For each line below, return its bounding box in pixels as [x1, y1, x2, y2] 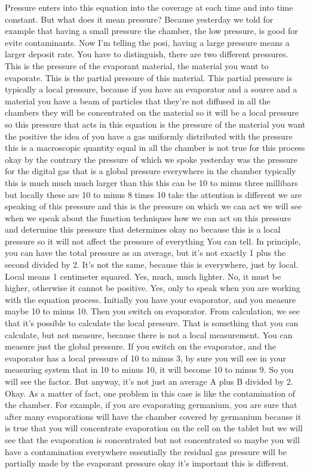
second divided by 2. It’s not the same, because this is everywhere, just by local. [5, 258, 299, 271]
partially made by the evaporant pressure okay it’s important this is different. [5, 457, 289, 469]
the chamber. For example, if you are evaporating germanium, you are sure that [5, 398, 297, 411]
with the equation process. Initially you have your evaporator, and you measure [5, 293, 296, 305]
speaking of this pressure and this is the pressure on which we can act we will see [5, 200, 302, 212]
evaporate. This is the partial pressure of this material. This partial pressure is [5, 71, 293, 84]
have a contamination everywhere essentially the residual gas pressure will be [5, 445, 287, 457]
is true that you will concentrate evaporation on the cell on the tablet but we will [5, 422, 303, 434]
